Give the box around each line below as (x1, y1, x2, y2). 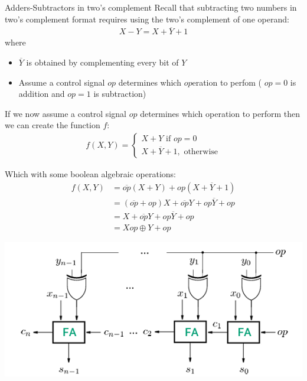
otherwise (184, 148, 218, 157)
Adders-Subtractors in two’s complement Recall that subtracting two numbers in (5, 1, 297, 13)
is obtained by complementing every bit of (26, 56, 179, 69)
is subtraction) (93, 87, 146, 100)
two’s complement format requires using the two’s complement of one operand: (5, 12, 289, 25)
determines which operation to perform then (140, 107, 301, 119)
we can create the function (5, 119, 100, 131)
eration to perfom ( (192, 76, 262, 88)
